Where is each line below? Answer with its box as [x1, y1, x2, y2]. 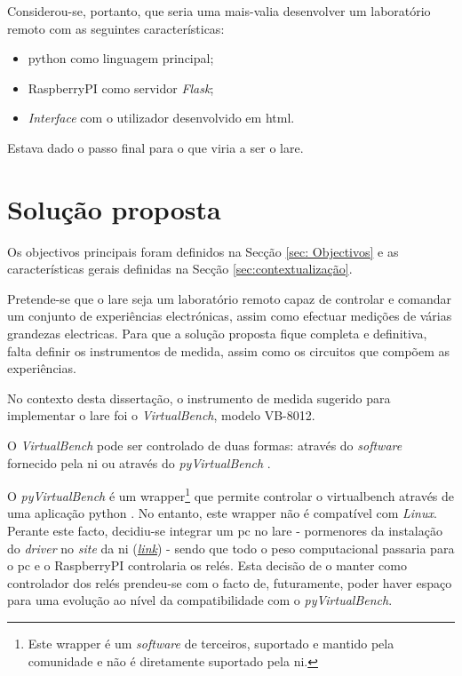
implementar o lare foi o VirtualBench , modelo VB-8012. [7, 406, 315, 425]
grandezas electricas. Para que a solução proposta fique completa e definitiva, [7, 324, 427, 343]
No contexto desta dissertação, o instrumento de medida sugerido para [7, 388, 391, 407]
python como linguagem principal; [28, 49, 214, 68]
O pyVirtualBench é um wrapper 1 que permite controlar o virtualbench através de [7, 484, 455, 505]
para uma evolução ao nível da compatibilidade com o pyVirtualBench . [7, 591, 393, 609]
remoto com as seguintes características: [7, 19, 225, 37]
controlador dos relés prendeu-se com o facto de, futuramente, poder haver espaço [7, 573, 452, 592]
